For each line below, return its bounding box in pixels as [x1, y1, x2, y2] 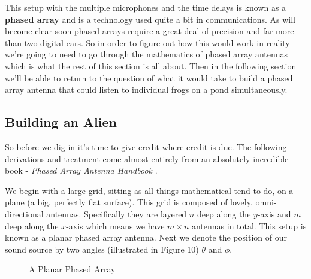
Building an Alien [5, 113, 117, 131]
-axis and [257, 207, 291, 220]
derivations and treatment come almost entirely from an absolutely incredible [5, 152, 289, 165]
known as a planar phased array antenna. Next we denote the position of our [5, 231, 287, 244]
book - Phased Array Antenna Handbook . [5, 164, 158, 177]
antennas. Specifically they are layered [46, 207, 187, 220]
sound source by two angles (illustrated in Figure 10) [5, 242, 199, 255]
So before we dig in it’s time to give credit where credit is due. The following [5, 140, 287, 153]
